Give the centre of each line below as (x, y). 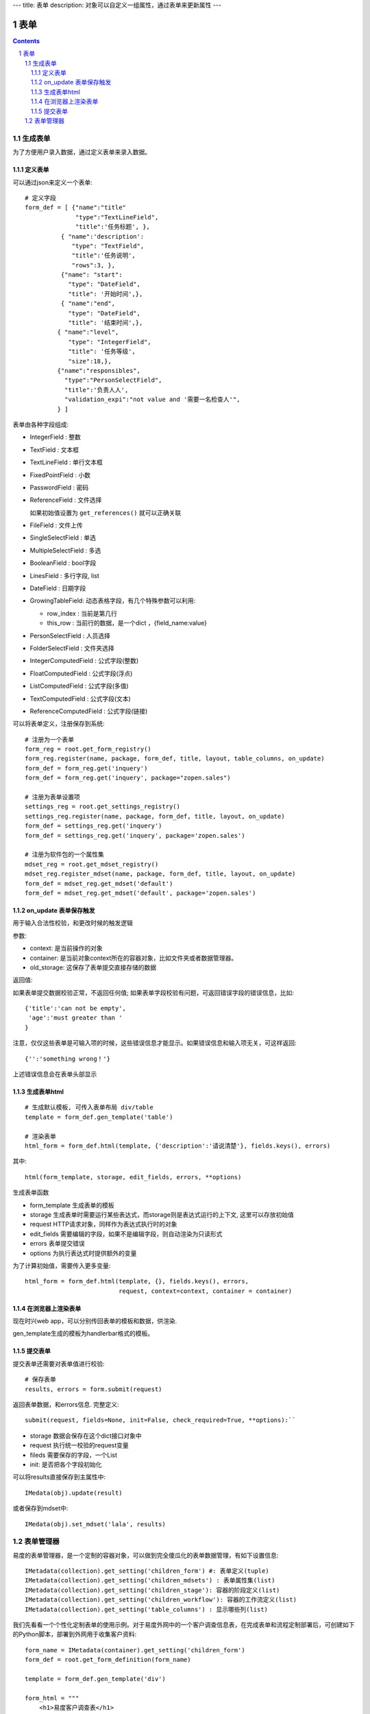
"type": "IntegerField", (110, 342)
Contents (26, 40)
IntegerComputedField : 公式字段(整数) (84, 661)
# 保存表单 (40, 1379)
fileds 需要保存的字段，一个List (74, 1455)
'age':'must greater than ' (75, 1018)
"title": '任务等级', (102, 352)
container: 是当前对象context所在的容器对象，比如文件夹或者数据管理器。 (134, 958)
